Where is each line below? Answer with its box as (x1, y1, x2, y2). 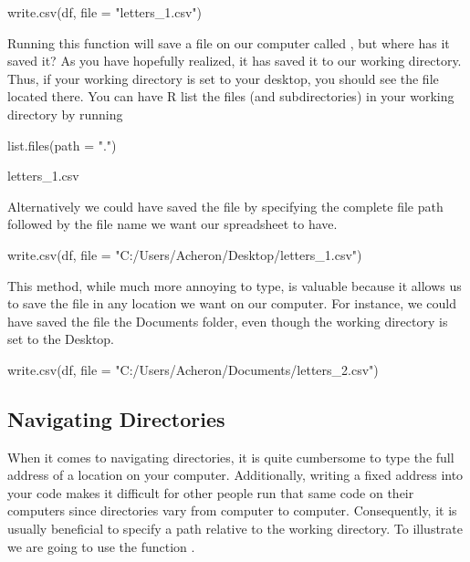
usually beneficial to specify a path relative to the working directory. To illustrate (7, 519, 464, 538)
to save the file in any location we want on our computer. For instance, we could (7, 294, 456, 313)
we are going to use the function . (7, 536, 195, 556)
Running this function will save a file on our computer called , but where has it (7, 33, 450, 52)
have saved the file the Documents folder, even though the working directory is (7, 311, 448, 330)
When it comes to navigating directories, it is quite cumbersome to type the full (7, 447, 454, 466)
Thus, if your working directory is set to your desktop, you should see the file (7, 68, 439, 88)
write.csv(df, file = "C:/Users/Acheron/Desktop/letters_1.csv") (7, 245, 362, 264)
